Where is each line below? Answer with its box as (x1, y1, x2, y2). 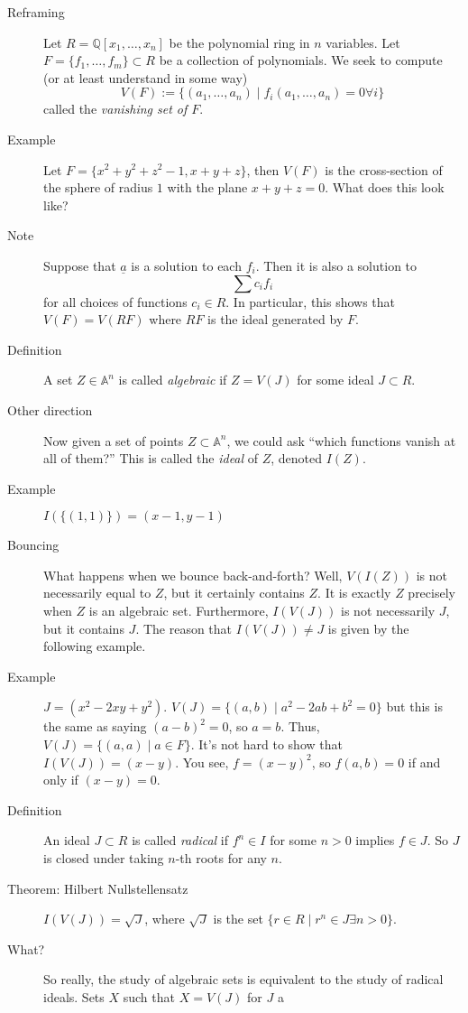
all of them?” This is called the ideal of (43, 449, 259, 468)
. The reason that (135, 618, 233, 637)
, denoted (271, 449, 323, 468)
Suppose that (43, 256, 116, 274)
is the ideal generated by (207, 310, 344, 329)
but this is (386, 697, 443, 716)
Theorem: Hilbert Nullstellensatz (7, 878, 188, 897)
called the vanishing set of (43, 99, 188, 118)
